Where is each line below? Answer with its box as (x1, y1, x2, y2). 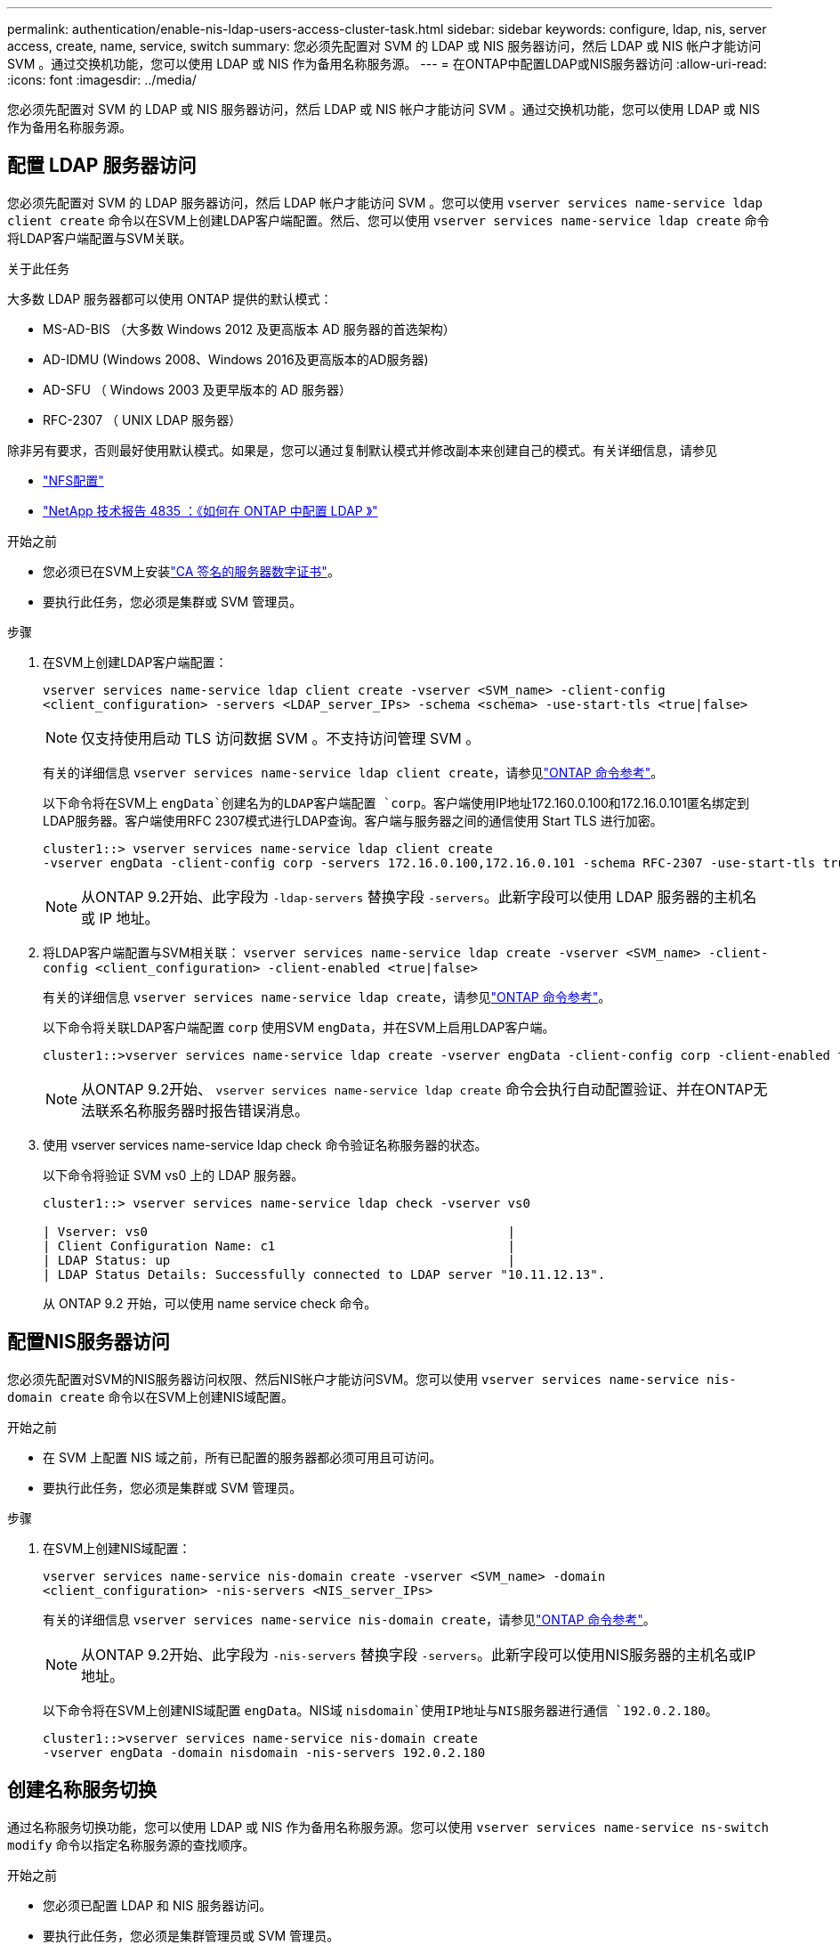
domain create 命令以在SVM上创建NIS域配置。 (7, 1388, 295, 1404)
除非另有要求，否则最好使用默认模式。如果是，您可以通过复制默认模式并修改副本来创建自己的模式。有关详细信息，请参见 (7, 442, 717, 458)
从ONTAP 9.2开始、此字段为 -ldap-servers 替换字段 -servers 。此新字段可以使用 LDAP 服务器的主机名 (81, 887, 757, 906)
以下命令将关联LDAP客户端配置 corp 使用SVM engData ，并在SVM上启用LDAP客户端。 (43, 1019, 555, 1035)
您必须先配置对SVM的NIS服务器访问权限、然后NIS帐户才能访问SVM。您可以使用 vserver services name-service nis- (7, 1371, 737, 1387)
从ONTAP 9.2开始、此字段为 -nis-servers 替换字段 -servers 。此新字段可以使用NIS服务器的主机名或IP (81, 1645, 756, 1664)
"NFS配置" (43, 472, 104, 488)
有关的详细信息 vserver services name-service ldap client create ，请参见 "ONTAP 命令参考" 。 (43, 764, 664, 780)
